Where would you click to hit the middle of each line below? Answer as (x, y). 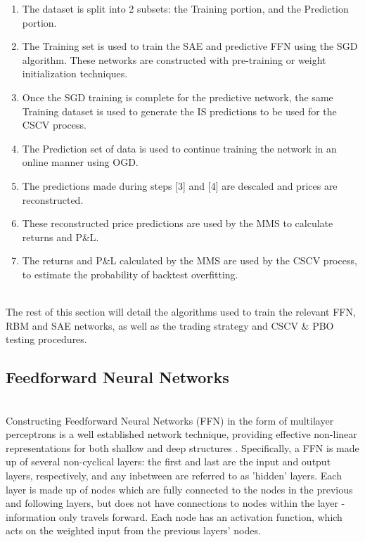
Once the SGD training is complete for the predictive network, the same (178, 97)
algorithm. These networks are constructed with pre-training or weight (174, 59)
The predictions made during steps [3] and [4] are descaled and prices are (180, 185)
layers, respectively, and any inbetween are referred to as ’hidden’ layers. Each (174, 476)
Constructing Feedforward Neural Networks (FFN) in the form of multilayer (170, 420)
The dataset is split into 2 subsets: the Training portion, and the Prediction (185, 8)
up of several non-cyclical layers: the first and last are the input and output (168, 462)
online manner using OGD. (80, 162)
